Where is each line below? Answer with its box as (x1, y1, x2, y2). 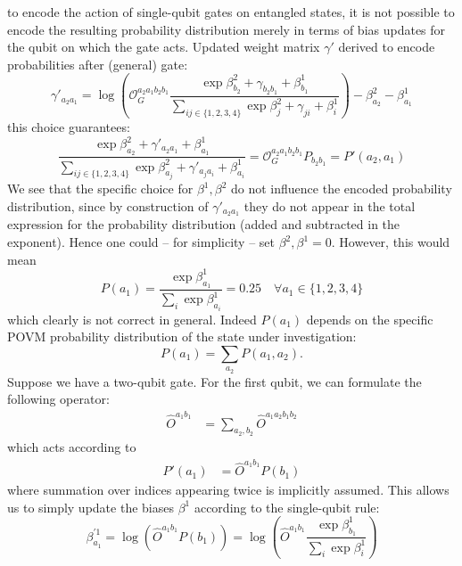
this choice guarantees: (7, 117, 130, 135)
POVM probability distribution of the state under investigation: (7, 327, 357, 346)
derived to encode (338, 37, 435, 56)
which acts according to (7, 437, 136, 455)
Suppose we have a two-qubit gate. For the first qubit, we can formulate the (7, 372, 422, 390)
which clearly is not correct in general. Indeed (7, 309, 257, 328)
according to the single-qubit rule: (194, 497, 380, 516)
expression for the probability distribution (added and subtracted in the (7, 215, 400, 234)
